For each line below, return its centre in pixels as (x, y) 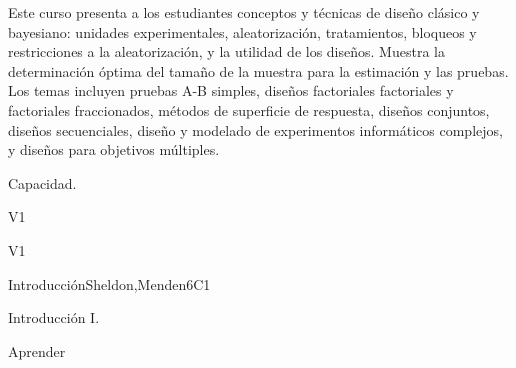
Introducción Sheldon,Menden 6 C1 (109, 283)
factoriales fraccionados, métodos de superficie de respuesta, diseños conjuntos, (249, 109)
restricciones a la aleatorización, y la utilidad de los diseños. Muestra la (226, 51)
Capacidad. (42, 182)
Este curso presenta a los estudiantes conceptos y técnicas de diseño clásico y (244, 12)
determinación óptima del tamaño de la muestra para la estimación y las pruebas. (258, 70)
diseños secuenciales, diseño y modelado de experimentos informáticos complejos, (255, 129)
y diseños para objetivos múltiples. (114, 149)
